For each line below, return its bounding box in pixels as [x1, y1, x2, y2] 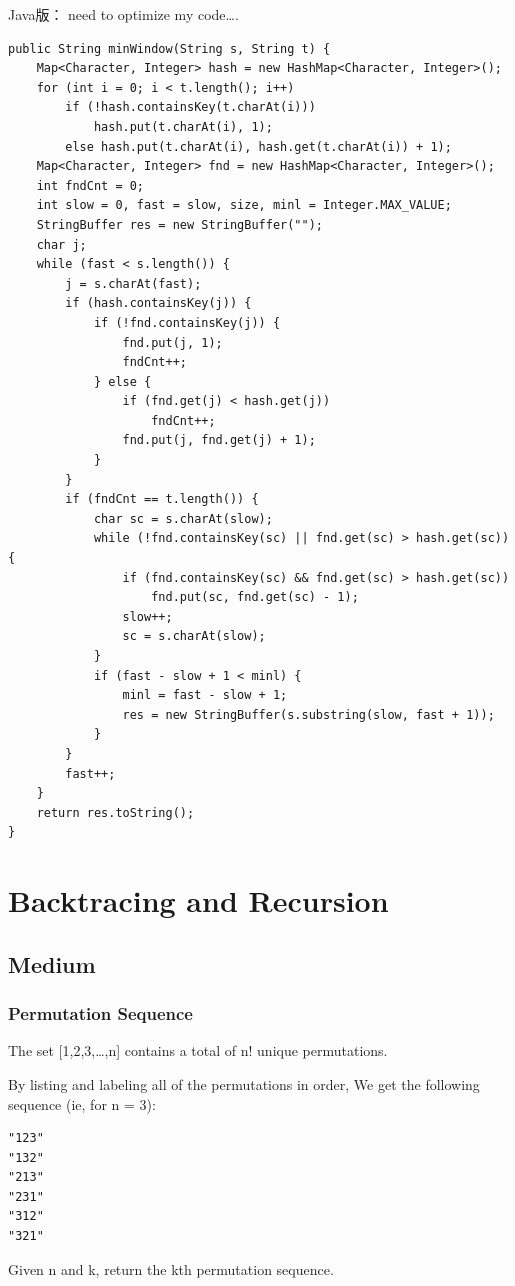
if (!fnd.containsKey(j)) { [93, 315, 281, 330]
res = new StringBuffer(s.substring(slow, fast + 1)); [122, 707, 495, 722]
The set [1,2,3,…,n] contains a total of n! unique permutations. [8, 1040, 388, 1061]
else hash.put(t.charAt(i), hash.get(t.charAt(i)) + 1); [65, 139, 452, 154]
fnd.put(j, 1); [122, 335, 223, 350]
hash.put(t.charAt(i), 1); [93, 119, 273, 134]
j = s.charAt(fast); [65, 276, 202, 291]
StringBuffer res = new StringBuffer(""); [36, 217, 323, 232]
